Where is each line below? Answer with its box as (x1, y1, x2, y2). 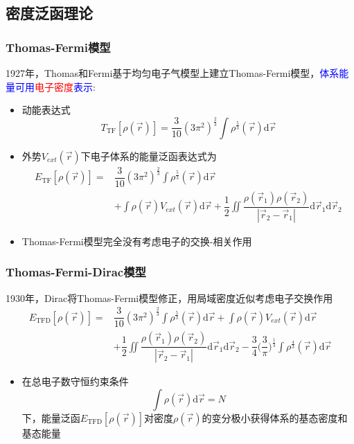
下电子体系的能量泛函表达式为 (80, 148, 217, 163)
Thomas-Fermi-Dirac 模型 (6, 263, 146, 281)
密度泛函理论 (6, 2, 93, 24)
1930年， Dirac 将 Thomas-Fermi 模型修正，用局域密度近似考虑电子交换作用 (6, 290, 333, 305)
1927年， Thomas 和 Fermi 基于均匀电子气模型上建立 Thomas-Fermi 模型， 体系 (6, 66, 339, 80)
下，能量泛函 (21, 410, 80, 425)
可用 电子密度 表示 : (15, 79, 96, 94)
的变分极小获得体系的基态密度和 (202, 410, 348, 425)
